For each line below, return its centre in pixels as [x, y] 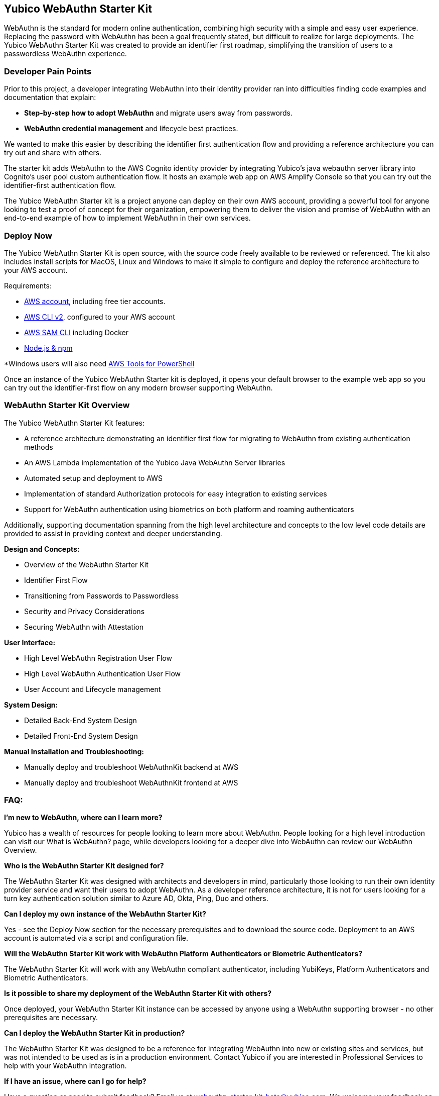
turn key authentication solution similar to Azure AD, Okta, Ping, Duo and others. [136, 899]
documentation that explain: [50, 97]
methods [39, 447]
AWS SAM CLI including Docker [77, 332]
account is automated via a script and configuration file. [96, 938]
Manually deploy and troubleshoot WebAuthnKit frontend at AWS [131, 782]
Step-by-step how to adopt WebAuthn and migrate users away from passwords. [158, 113]
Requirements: [28, 285]
